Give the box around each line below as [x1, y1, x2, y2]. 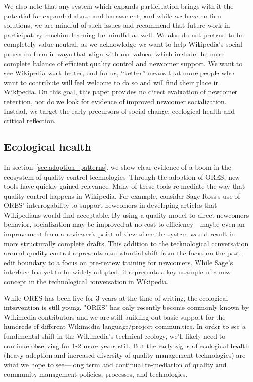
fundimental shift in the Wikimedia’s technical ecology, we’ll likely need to [4, 331, 226, 341]
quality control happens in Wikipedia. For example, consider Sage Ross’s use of [4, 190, 240, 200]
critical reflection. [4, 115, 56, 126]
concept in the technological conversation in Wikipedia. [4, 276, 169, 287]
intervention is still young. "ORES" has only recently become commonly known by [4, 302, 249, 312]
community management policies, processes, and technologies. [4, 369, 188, 379]
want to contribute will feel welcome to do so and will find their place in [4, 77, 219, 87]
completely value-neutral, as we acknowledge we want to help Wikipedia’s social [4, 39, 242, 49]
